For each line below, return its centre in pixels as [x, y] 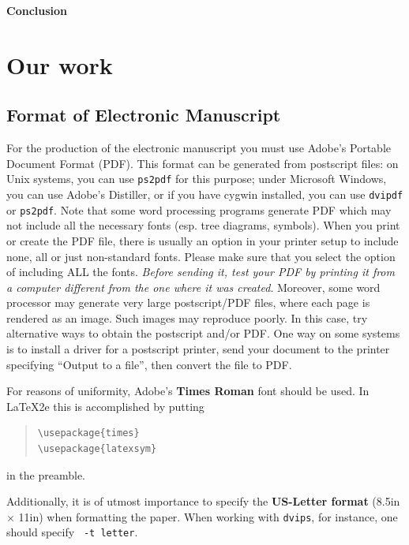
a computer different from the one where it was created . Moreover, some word [193, 287]
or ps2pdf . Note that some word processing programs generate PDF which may [199, 209]
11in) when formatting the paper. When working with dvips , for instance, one [208, 516]
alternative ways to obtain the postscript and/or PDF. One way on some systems [203, 333]
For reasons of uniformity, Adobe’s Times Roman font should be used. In [188, 391]
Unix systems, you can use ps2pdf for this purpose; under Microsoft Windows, [197, 179]
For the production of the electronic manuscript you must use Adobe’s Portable [199, 148]
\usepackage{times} [88, 433]
